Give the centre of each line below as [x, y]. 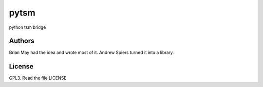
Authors [22, 41]
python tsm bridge [28, 27]
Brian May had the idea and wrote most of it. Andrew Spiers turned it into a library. [92, 52]
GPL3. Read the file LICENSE [38, 78]
